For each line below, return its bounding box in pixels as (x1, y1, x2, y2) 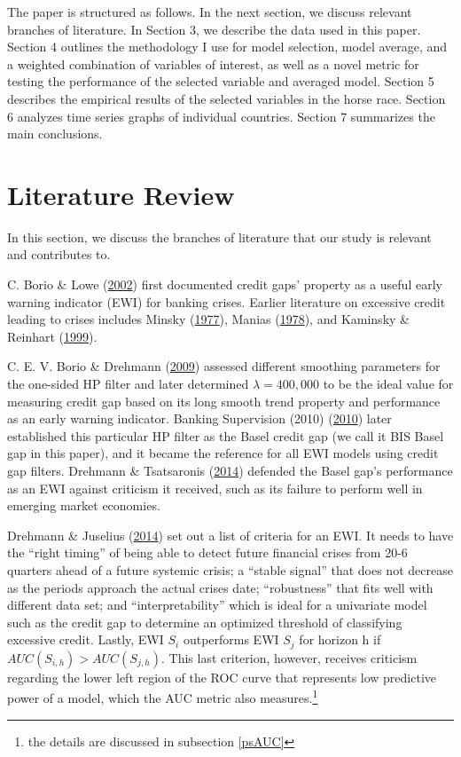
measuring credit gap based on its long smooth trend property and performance (7, 391, 441, 410)
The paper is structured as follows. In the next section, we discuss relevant (7, 3, 412, 20)
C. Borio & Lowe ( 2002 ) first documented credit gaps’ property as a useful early (7, 275, 442, 294)
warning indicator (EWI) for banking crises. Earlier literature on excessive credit (7, 292, 446, 311)
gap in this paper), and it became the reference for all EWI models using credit (7, 444, 439, 462)
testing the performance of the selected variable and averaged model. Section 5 (7, 72, 434, 91)
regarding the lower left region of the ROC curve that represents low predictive (7, 667, 437, 686)
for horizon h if (299, 630, 381, 649)
